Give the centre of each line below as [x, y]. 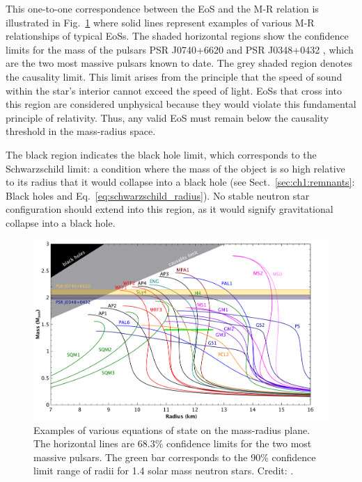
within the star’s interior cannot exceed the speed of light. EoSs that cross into [174, 90]
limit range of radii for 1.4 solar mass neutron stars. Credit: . [164, 471]
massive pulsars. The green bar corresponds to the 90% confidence [175, 457]
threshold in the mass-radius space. [81, 131]
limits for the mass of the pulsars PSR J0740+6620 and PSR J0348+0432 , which [180, 49]
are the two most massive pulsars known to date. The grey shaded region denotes [179, 63]
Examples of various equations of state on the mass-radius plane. [172, 429]
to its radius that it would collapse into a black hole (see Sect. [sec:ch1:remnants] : [180, 182]
